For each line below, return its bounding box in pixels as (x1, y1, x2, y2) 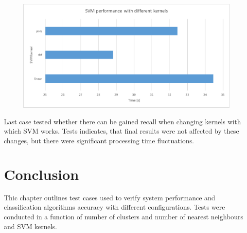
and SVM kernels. (4, 221, 57, 231)
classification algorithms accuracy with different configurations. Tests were (4, 202, 225, 212)
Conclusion (4, 164, 79, 184)
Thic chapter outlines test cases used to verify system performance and (4, 192, 215, 202)
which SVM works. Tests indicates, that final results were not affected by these (4, 126, 239, 136)
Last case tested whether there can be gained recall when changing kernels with (4, 116, 241, 126)
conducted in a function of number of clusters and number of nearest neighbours (4, 211, 244, 221)
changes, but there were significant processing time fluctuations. (4, 136, 194, 146)
